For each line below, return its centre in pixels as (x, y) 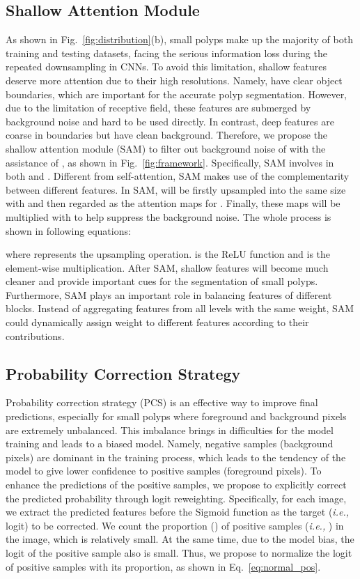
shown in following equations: (68, 230)
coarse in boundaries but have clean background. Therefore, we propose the (167, 135)
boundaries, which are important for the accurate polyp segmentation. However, (177, 94)
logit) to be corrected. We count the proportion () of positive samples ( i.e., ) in (175, 525)
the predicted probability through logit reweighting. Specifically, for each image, (176, 498)
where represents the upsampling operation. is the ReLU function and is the (168, 254)
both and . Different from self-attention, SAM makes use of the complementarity (178, 176)
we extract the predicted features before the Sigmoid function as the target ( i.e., (177, 512)
